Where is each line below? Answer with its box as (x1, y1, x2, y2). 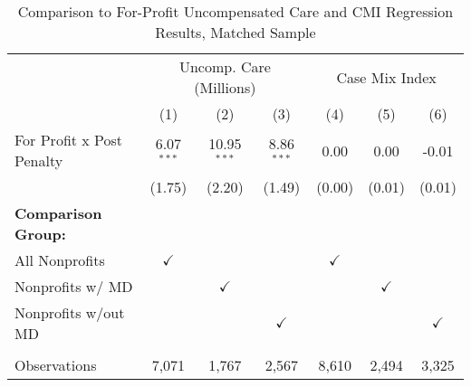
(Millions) (194, 77, 256, 98)
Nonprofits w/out (14, 302, 125, 323)
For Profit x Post (14, 129, 123, 150)
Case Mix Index (336, 66, 437, 88)
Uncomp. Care (178, 56, 271, 77)
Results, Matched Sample (155, 22, 316, 42)
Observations (14, 354, 97, 375)
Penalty (14, 150, 63, 171)
